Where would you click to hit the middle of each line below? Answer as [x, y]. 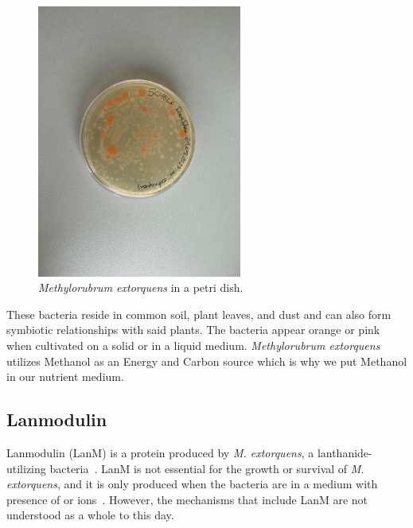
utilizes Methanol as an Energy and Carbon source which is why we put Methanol [207, 361]
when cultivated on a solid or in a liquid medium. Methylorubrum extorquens [193, 345]
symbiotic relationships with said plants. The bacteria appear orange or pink [193, 330]
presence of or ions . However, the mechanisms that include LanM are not [187, 499]
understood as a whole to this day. [90, 515]
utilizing [26, 468]
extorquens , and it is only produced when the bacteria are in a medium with [192, 484]
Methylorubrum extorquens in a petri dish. [141, 287]
